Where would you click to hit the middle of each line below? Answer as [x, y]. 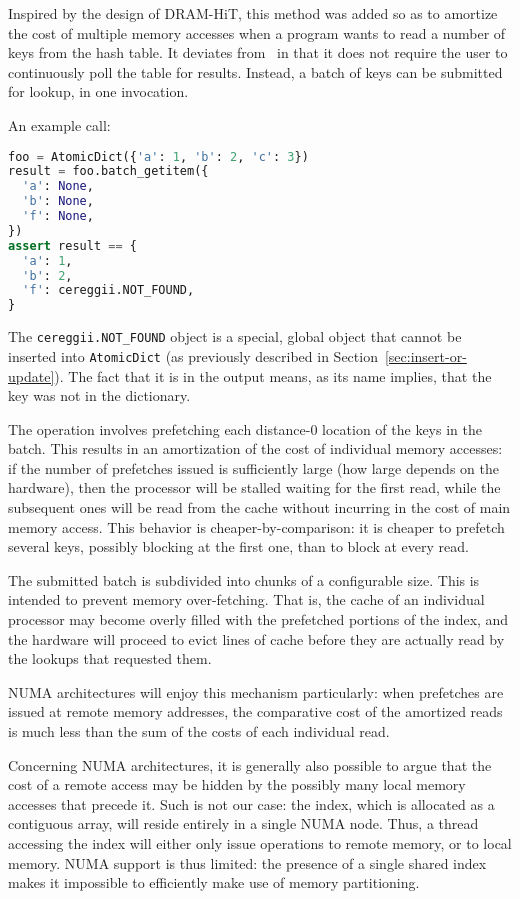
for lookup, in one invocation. [98, 91]
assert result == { [72, 245]
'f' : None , [58, 216]
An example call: [59, 124]
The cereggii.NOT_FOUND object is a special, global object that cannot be [235, 336]
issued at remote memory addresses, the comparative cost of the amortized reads [255, 711]
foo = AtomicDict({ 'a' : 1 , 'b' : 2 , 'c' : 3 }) [158, 156]
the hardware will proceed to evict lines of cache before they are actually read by [256, 638]
